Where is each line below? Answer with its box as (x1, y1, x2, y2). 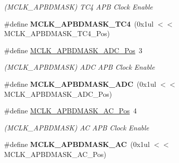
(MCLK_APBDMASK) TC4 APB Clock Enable (4, 2, 153, 12)
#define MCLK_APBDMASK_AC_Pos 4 (4, 105, 137, 116)
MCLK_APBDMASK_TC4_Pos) (4, 28, 110, 39)
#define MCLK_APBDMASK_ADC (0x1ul (4, 78, 156, 89)
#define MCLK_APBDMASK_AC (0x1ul (4, 139, 150, 149)
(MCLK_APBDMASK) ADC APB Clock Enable (4, 62, 155, 72)
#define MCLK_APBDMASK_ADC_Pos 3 (4, 45, 142, 55)
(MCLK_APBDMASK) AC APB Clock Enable (4, 122, 149, 132)
